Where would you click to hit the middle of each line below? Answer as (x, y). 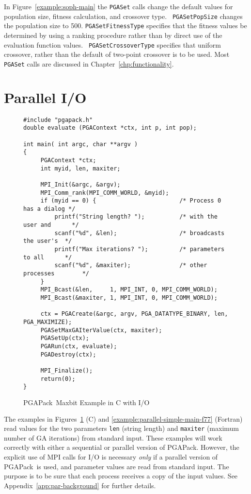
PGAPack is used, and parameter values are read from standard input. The (117, 466)
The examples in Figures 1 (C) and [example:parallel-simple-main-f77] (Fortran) (123, 418)
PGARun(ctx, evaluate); (79, 346)
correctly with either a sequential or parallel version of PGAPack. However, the (122, 447)
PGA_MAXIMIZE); (48, 322)
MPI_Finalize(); (67, 370)
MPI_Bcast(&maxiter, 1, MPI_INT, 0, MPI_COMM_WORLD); (129, 298)
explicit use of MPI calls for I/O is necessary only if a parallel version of (111, 456)
